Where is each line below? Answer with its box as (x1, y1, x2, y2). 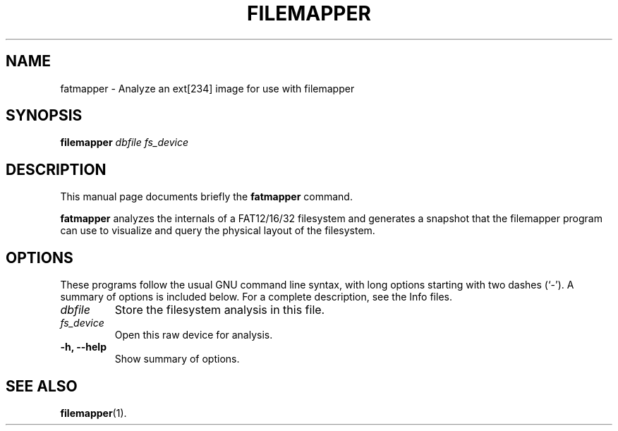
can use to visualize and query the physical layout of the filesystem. (60, 224, 375, 237)
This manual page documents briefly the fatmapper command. (60, 190, 353, 203)
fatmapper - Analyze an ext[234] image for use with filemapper (60, 82, 355, 95)
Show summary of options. (114, 353, 240, 365)
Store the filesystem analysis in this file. (114, 303, 325, 317)
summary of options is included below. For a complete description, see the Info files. (60, 291, 452, 303)
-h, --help (60, 341, 107, 353)
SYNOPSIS (6, 107, 83, 125)
